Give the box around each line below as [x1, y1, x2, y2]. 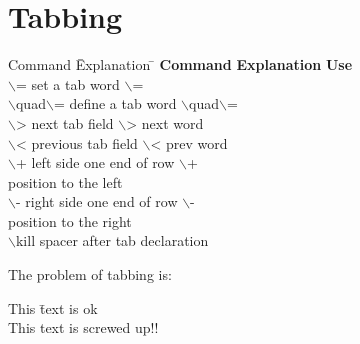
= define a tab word [53, 93, 177, 114]
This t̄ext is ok [8, 297, 98, 318]
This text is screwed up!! [8, 317, 159, 338]
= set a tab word [15, 73, 120, 94]
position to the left [8, 171, 123, 192]
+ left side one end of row [15, 152, 175, 173]
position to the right [8, 210, 132, 231]
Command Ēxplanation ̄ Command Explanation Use [8, 54, 353, 75]
